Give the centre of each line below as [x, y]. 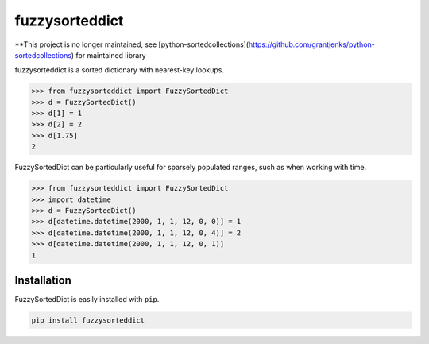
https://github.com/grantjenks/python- [311, 44]
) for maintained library [108, 55]
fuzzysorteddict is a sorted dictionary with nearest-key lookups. [119, 70]
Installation [43, 280]
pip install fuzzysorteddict [88, 321]
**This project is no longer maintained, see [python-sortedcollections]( [132, 44]
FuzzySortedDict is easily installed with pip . [87, 300]
